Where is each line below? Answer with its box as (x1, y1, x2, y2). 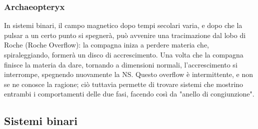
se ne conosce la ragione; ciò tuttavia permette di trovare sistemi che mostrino (4, 78, 243, 89)
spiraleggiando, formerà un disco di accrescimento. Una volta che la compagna (4, 49, 243, 59)
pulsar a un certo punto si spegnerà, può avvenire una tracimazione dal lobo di (4, 29, 246, 40)
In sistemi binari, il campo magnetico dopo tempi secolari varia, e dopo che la (4, 20, 242, 30)
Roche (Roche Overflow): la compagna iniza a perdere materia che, (4, 39, 209, 50)
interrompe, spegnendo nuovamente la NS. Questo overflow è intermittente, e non (4, 69, 253, 79)
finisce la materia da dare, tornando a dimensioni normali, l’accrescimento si (4, 59, 237, 69)
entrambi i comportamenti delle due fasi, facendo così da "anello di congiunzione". (4, 88, 254, 99)
